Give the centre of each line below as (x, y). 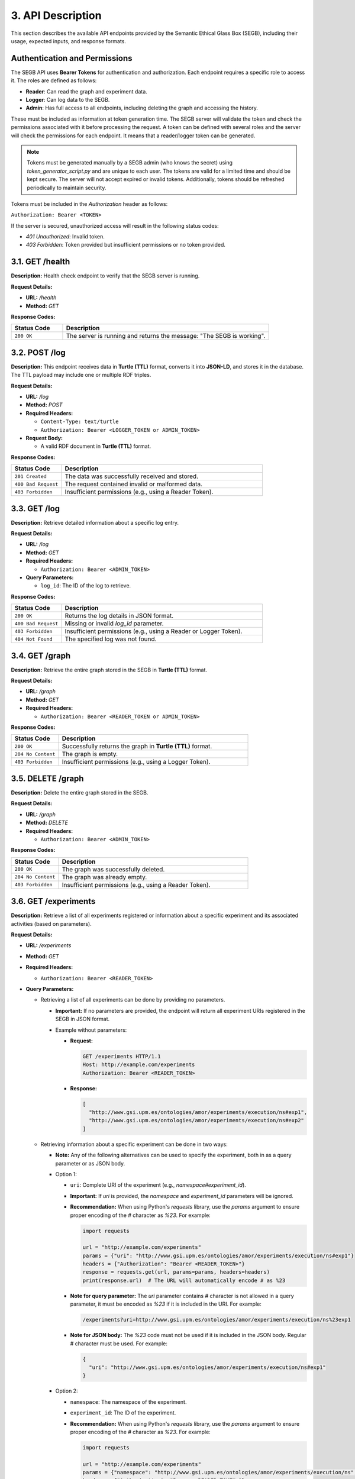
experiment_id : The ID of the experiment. (123, 1413)
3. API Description (56, 15)
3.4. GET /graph (41, 656)
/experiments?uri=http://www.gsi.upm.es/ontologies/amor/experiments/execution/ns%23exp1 (217, 1320)
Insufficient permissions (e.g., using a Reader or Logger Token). (154, 631)
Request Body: (44, 438)
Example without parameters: (91, 1030)
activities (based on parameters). (51, 923)
